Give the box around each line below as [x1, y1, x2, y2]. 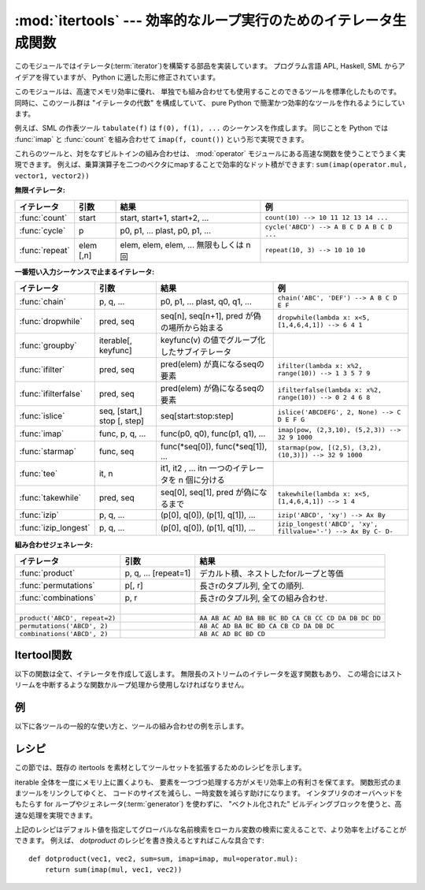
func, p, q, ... [98, 428, 146, 439]
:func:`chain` [19, 296, 67, 307]
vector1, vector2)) [14, 171, 90, 181]
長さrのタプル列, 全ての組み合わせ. [199, 593, 328, 604]
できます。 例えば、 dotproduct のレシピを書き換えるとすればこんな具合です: [14, 836, 264, 845]
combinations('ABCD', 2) [19, 630, 109, 639]
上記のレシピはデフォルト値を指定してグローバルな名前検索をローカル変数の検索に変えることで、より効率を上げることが [14, 825, 407, 835]
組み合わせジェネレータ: [14, 540, 94, 549]
